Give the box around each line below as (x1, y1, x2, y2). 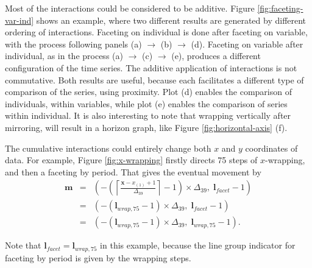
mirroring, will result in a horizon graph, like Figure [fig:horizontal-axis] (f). (5, 121, 288, 133)
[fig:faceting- (257, 2, 303, 14)
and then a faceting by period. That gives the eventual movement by (5, 165, 261, 178)
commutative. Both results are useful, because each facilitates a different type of (5, 73, 304, 86)
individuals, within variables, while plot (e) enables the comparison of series (5, 97, 288, 110)
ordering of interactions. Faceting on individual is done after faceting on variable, (5, 26, 308, 38)
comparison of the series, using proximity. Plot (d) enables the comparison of (5, 85, 292, 98)
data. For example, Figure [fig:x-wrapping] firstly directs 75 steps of (5, 153, 258, 166)
